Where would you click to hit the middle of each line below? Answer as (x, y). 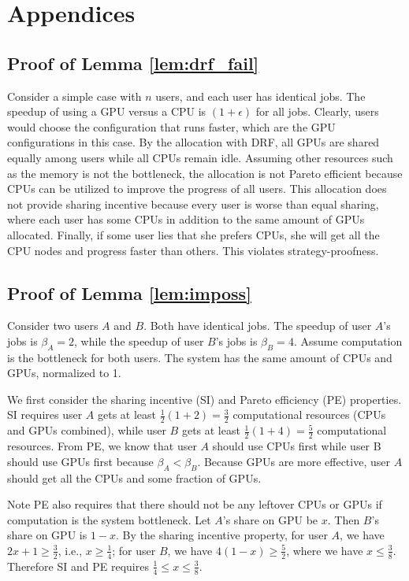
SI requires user (45, 414)
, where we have (325, 550)
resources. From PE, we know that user (102, 446)
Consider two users (53, 326)
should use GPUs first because (80, 461)
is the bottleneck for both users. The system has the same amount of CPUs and (200, 357)
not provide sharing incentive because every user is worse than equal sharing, (193, 204)
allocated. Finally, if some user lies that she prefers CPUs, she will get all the (193, 234)
